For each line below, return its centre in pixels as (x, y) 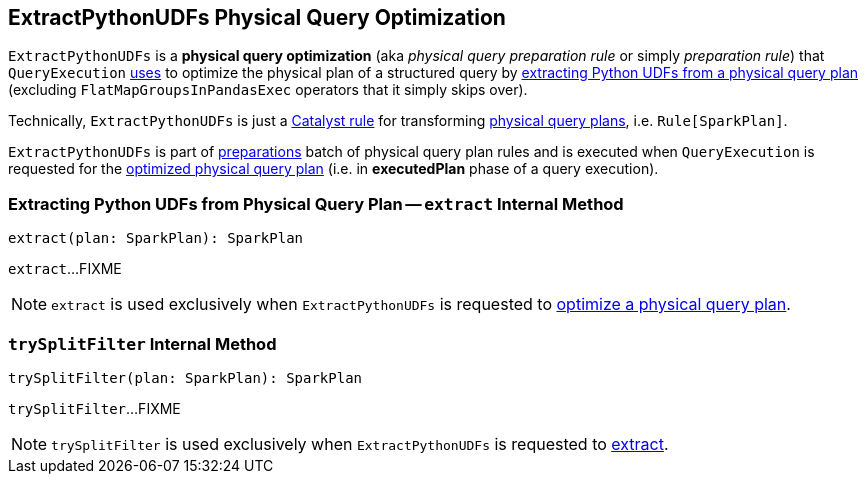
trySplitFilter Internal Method (142, 343)
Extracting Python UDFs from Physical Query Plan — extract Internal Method (316, 203)
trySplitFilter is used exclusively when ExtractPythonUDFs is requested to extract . (360, 443)
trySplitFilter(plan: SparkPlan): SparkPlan (185, 377)
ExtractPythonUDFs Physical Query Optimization (257, 17)
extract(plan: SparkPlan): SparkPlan (156, 238)
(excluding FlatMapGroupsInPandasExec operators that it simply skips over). (268, 90)
